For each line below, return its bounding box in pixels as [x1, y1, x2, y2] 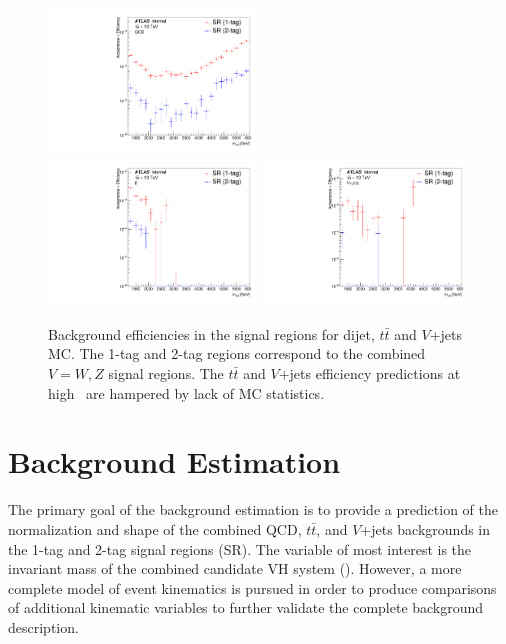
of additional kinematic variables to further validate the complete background [8, 597, 484, 618]
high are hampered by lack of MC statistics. [48, 382, 325, 403]
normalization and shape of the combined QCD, [8, 518, 302, 539]
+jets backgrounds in [360, 518, 491, 539]
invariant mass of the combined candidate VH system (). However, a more [8, 558, 462, 579]
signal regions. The [108, 363, 224, 383]
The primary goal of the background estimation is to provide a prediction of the [8, 499, 498, 520]
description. [8, 616, 79, 637]
